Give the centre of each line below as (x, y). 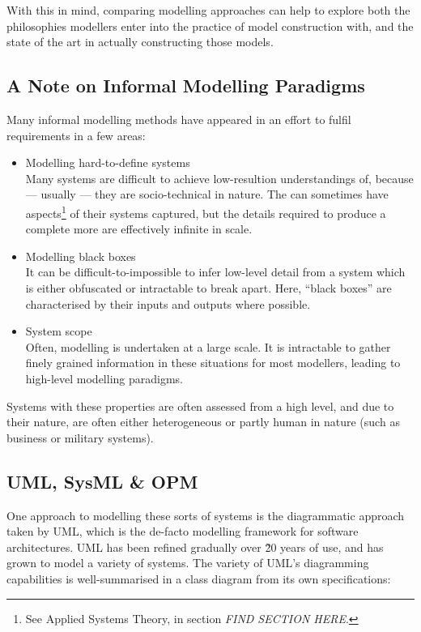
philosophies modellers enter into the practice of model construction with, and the (210, 26)
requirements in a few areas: (76, 135)
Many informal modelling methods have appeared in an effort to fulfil (179, 119)
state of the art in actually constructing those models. (140, 42)
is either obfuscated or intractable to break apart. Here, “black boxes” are (208, 287)
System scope (59, 331)
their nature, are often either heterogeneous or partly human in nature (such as (203, 422)
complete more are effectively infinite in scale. (139, 229)
